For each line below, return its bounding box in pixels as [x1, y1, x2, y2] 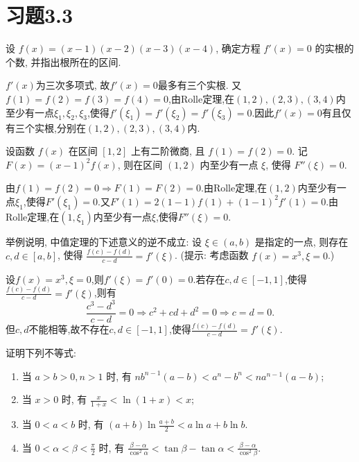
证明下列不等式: [6, 345, 76, 360]
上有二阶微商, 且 [130, 144, 205, 158]
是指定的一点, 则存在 [254, 234, 349, 248]
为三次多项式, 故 [35, 78, 110, 92]
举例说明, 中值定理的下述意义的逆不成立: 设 [6, 234, 202, 248]
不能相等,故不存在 [28, 322, 110, 336]
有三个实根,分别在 [6, 120, 86, 135]
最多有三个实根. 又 [157, 78, 242, 92]
